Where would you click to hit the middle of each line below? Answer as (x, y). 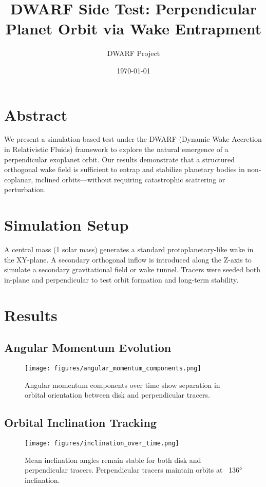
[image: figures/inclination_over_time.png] (102, 444)
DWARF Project (134, 53)
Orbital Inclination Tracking (81, 423)
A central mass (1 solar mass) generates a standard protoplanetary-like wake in (129, 249)
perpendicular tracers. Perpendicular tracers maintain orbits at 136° (134, 470)
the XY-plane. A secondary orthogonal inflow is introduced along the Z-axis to (128, 259)
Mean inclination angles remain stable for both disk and (113, 460)
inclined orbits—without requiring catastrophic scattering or (130, 179)
